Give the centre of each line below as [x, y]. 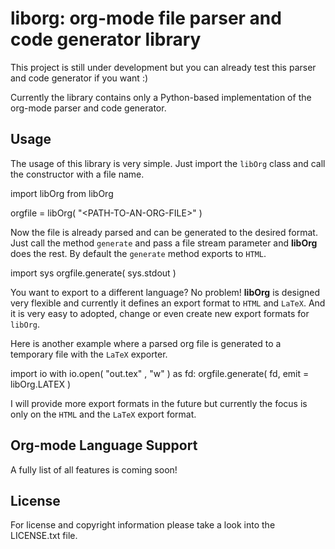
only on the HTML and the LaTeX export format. [103, 414]
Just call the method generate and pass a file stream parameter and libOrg [164, 243]
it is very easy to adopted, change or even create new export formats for [160, 313]
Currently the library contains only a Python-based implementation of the [161, 97]
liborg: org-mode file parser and [146, 18]
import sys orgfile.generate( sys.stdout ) [93, 273]
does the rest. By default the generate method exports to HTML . [138, 253]
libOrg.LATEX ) [41, 384]
